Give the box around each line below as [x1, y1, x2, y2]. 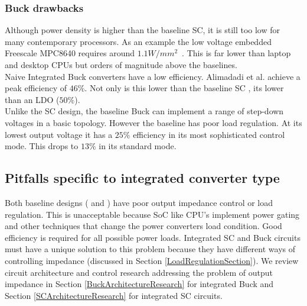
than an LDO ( [5, 93, 60, 105]
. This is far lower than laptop [182, 47, 291, 59]
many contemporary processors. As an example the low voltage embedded [5, 35, 272, 47]
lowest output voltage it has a [5, 128, 113, 140]
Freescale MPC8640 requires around [5, 47, 135, 59]
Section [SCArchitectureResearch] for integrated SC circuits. [5, 289, 223, 301]
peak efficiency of [5, 82, 67, 94]
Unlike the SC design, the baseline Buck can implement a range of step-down [5, 105, 284, 117]
